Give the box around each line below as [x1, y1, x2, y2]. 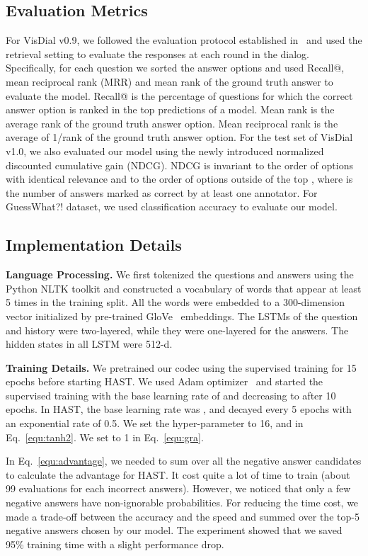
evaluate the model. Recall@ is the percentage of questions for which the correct [6, 88, 353, 103]
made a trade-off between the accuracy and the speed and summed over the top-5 [6, 509, 360, 523]
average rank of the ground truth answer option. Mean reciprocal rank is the [6, 115, 338, 130]
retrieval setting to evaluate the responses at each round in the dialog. [6, 46, 310, 61]
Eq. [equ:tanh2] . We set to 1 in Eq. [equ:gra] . [6, 429, 204, 444]
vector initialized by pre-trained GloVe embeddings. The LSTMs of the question [6, 308, 358, 323]
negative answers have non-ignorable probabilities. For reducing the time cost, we [6, 495, 359, 510]
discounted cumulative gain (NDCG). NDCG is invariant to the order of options [6, 157, 353, 172]
